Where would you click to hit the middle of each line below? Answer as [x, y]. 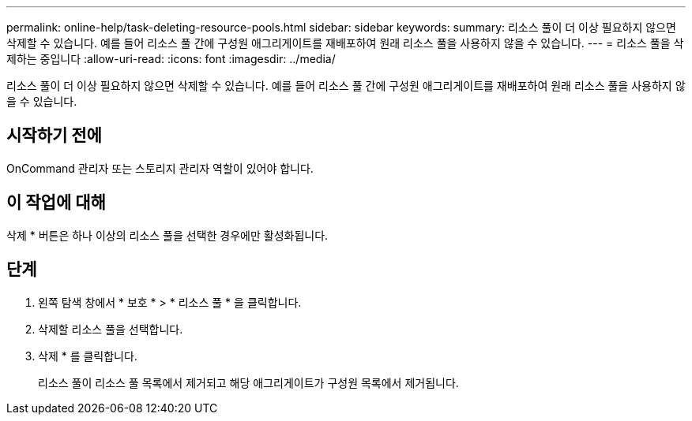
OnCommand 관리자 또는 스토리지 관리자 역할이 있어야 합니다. [160, 168]
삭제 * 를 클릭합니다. [88, 356]
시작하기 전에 [54, 136]
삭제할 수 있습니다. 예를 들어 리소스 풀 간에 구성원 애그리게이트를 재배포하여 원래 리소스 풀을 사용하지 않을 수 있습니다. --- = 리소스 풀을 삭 [345, 43]
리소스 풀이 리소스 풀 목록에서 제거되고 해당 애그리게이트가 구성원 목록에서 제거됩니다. [248, 382]
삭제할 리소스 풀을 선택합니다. [111, 329]
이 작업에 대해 [56, 203]
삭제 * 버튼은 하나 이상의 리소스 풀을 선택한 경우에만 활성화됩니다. [167, 235]
